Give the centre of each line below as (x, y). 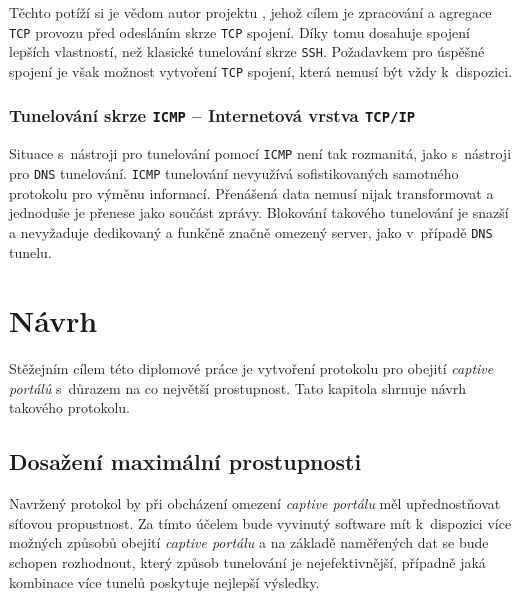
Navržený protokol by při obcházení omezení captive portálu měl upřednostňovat (255, 503)
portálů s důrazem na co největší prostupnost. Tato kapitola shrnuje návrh (238, 387)
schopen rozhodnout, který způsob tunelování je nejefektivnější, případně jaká (247, 561)
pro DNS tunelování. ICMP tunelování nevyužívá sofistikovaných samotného (234, 173)
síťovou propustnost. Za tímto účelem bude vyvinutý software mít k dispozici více (260, 522)
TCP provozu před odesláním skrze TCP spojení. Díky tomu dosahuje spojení (239, 31)
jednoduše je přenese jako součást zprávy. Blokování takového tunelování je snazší (259, 212)
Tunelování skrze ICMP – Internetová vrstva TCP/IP (212, 115)
